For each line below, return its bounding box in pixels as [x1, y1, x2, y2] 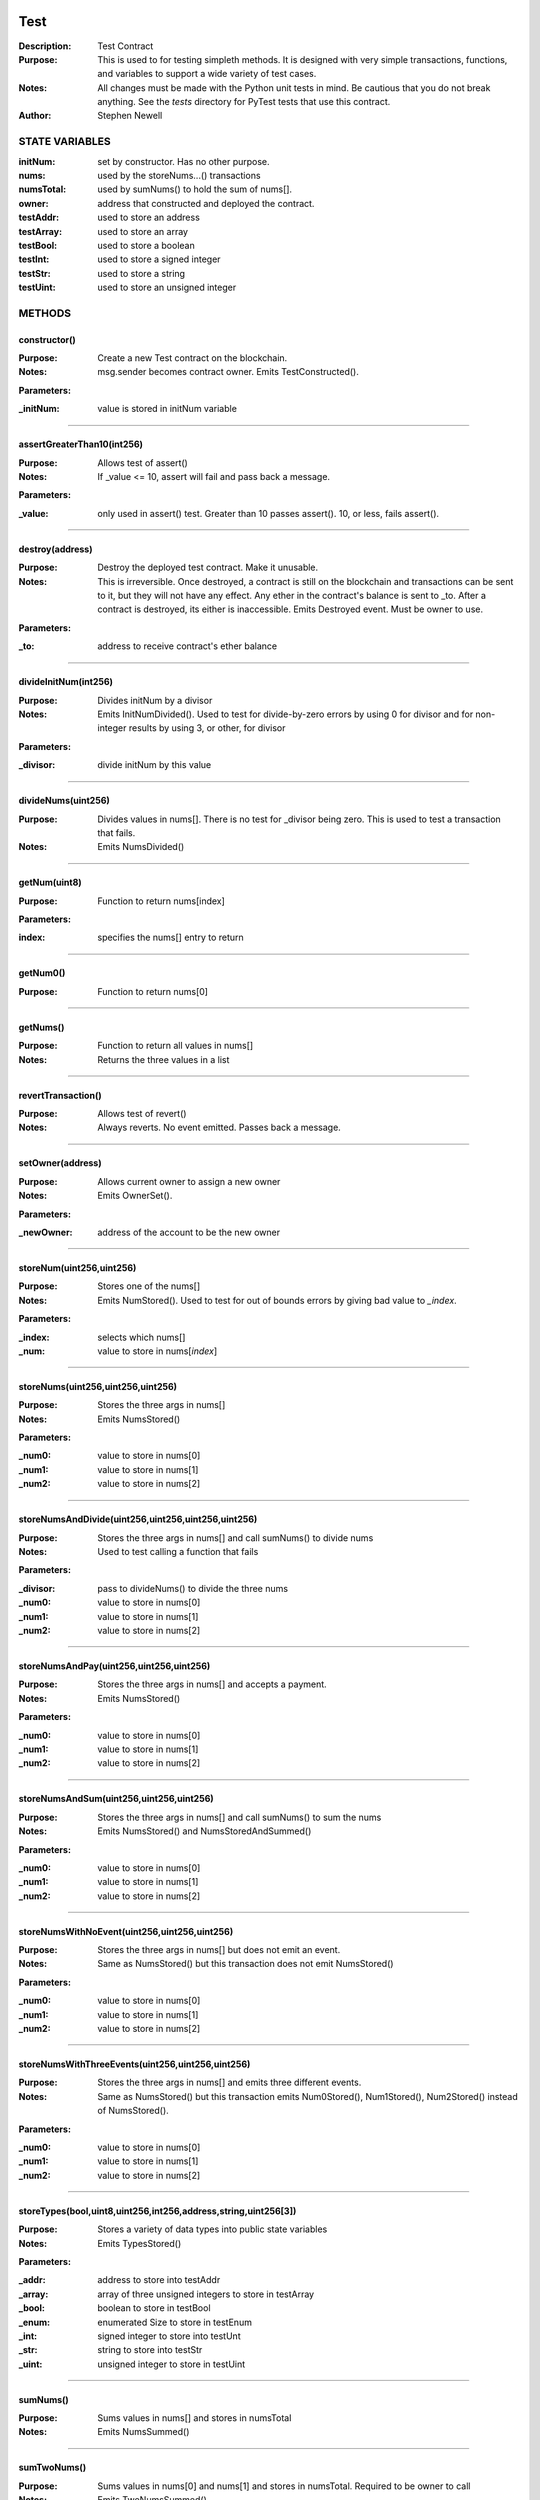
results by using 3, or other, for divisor [128, 722, 286, 734]
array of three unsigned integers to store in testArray [97, 2288, 315, 2300]
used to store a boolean [97, 239, 195, 251]
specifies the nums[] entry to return [97, 931, 244, 944]
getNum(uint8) [18, 876, 82, 889]
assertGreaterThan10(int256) [18, 438, 144, 450]
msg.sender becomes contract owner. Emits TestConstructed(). [97, 366, 359, 378]
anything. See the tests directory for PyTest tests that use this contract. [97, 96, 391, 108]
